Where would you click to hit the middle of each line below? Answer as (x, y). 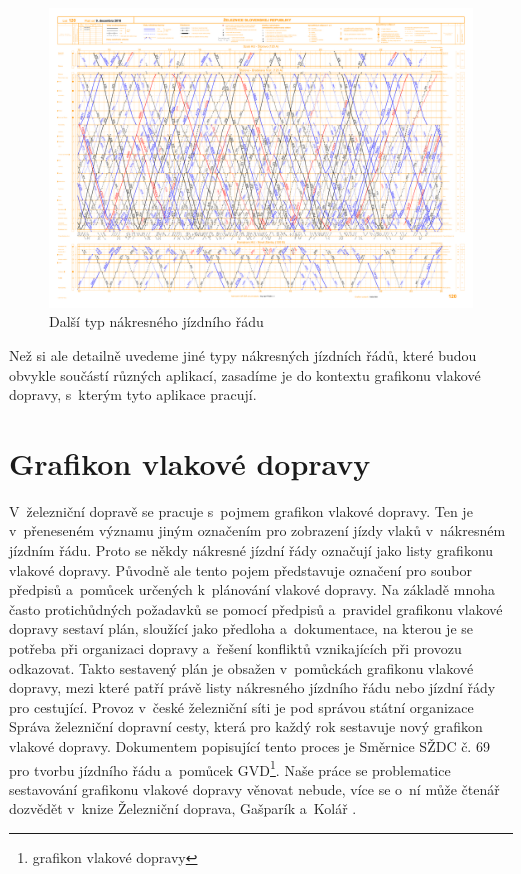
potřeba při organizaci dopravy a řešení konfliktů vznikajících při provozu (235, 648)
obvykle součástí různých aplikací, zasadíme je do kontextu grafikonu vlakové (245, 374)
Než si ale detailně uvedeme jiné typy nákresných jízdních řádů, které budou (243, 354)
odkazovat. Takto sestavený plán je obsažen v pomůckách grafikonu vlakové (241, 667)
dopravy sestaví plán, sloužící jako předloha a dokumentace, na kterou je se (241, 628)
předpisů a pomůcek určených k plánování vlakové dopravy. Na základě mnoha (252, 589)
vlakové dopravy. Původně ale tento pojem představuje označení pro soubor (240, 569)
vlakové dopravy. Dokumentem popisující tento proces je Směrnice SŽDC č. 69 (249, 746)
